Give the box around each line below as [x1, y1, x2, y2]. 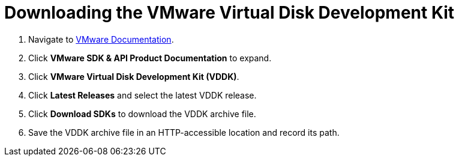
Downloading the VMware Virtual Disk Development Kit [4, 2, 455, 23]
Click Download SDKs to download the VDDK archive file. [28, 108, 256, 119]
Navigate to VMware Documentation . [28, 34, 174, 44]
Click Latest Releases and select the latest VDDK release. [28, 90, 257, 100]
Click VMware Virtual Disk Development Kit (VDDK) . [28, 71, 239, 82]
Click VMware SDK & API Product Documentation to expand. [28, 52, 272, 63]
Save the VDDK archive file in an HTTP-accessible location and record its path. [28, 127, 340, 138]
